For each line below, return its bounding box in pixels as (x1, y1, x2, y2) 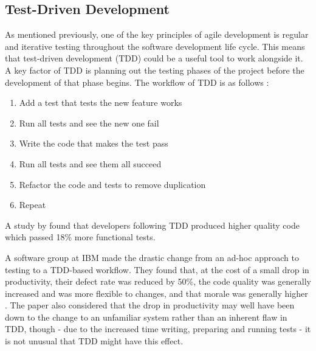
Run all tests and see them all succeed (19, 157, 162, 170)
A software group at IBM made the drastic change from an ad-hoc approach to (5, 251, 299, 263)
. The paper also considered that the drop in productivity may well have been (5, 299, 295, 311)
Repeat (19, 198, 46, 211)
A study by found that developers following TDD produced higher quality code (5, 218, 300, 231)
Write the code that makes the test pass (19, 137, 168, 150)
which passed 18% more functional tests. (5, 231, 156, 243)
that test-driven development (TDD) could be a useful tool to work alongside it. (5, 52, 303, 64)
